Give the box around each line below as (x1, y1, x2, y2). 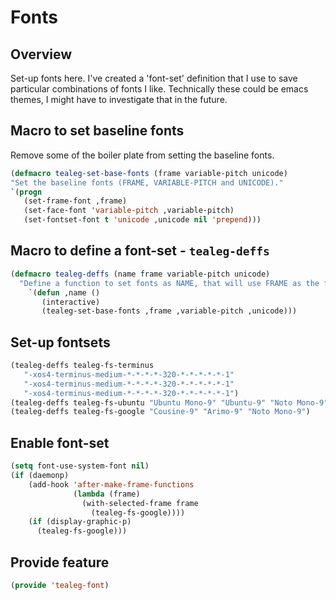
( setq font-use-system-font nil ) (10, 461, 150, 471)
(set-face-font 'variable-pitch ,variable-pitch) (23, 206, 235, 216)
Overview (10, 46, 73, 63)
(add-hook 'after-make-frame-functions (28, 479, 195, 490)
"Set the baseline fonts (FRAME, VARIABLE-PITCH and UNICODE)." (10, 177, 284, 188)
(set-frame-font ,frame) (23, 196, 128, 206)
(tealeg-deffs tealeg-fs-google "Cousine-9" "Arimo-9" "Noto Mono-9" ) (10, 407, 311, 417)
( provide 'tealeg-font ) (10, 580, 110, 590)
